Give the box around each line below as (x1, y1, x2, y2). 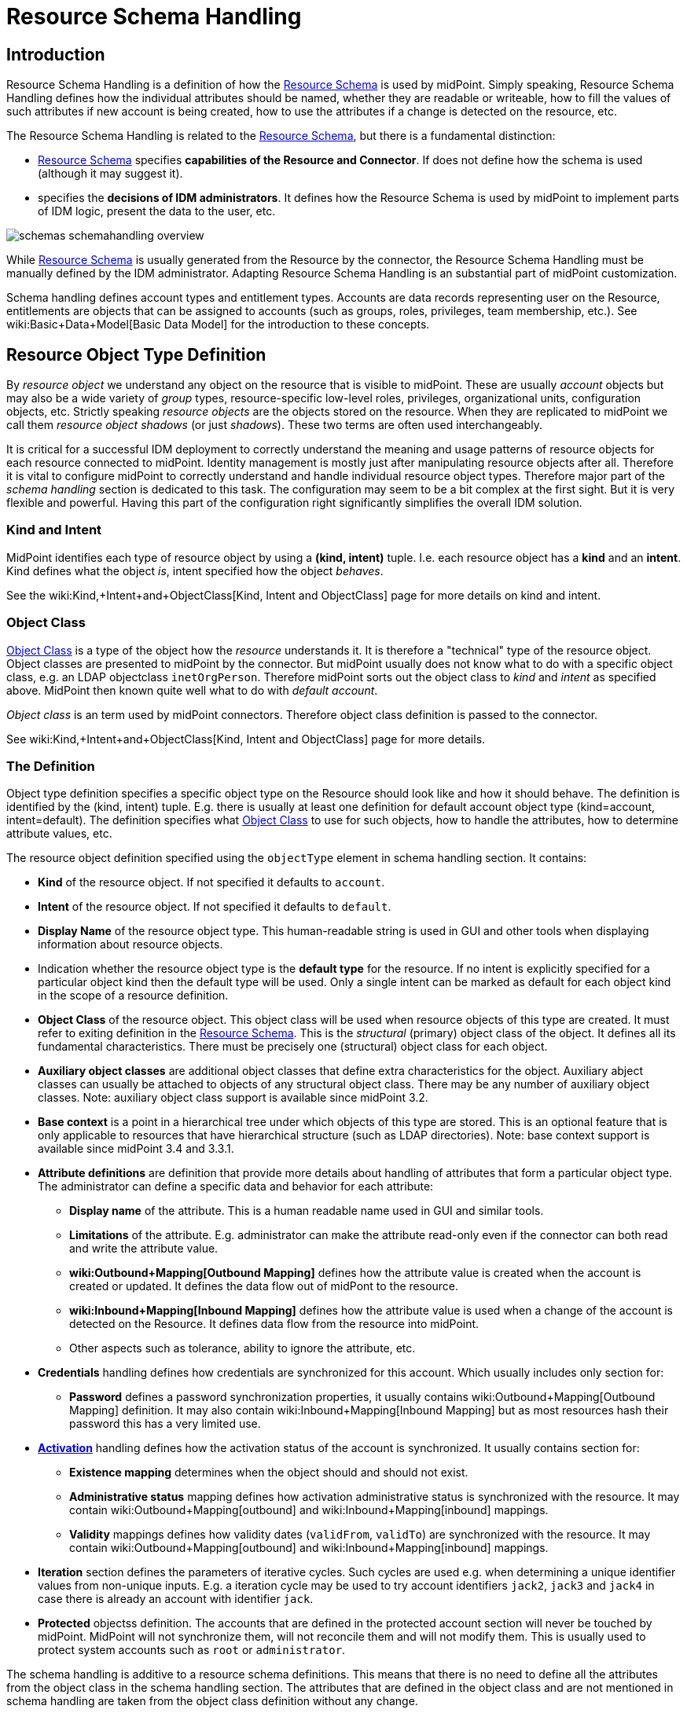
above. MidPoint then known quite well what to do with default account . (6, 683, 378, 697)
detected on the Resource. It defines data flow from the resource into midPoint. (69, 1317, 479, 1331)
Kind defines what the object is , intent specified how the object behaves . (6, 563, 384, 578)
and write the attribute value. (69, 1242, 219, 1256)
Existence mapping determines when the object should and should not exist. (69, 1465, 468, 1480)
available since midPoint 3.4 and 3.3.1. (38, 1142, 234, 1156)
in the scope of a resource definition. (38, 989, 229, 1003)
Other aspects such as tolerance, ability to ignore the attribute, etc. (69, 1341, 416, 1355)
